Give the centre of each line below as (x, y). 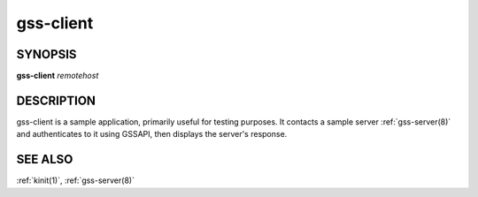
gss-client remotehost (58, 76)
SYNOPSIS (46, 54)
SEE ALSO (45, 159)
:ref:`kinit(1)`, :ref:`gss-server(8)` (75, 180)
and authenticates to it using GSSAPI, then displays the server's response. (152, 134)
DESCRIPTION (56, 100)
